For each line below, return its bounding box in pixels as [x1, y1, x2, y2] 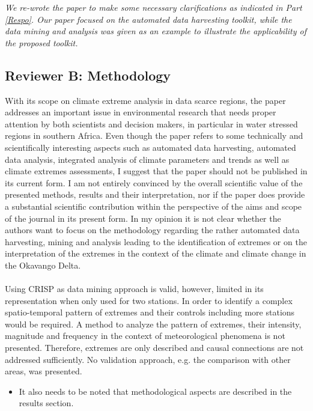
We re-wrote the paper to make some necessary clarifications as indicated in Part [5, 1, 302, 13]
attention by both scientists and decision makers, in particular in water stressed [5, 117, 298, 130]
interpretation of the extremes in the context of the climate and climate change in [5, 247, 306, 260]
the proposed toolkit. [5, 36, 78, 49]
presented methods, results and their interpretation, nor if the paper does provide [5, 188, 305, 201]
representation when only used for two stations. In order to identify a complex [5, 294, 293, 306]
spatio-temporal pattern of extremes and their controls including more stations [5, 306, 295, 318]
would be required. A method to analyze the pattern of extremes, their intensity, [5, 317, 302, 330]
